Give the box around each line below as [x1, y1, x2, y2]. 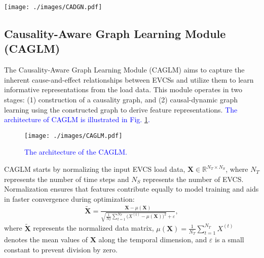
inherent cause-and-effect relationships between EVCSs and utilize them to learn [4, 74, 254, 85]
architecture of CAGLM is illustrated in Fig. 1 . [4, 114, 150, 125]
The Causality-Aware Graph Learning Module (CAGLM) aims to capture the [4, 64, 245, 75]
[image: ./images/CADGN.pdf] [4, 4, 102, 11]
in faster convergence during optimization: [4, 193, 135, 204]
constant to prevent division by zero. [4, 244, 118, 254]
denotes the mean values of [4, 234, 88, 244]
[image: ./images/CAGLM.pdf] [24, 132, 123, 139]
